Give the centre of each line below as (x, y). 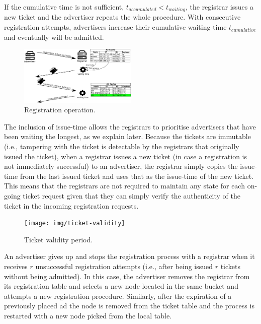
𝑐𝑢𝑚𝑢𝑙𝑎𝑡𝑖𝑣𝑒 (244, 30)
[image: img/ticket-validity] (75, 223)
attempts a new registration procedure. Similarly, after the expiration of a (118, 296)
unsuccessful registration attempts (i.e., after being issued (124, 266)
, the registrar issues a (219, 7)
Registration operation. (60, 110)
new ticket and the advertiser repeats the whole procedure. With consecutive (122, 17)
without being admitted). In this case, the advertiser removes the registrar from (127, 276)
